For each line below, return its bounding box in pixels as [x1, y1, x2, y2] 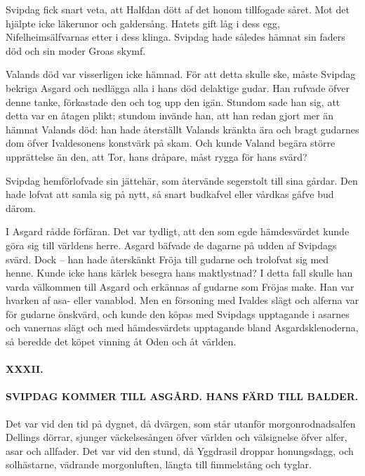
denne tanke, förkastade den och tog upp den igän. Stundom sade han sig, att [6, 94, 340, 109]
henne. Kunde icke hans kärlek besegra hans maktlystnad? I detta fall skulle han [6, 265, 353, 280]
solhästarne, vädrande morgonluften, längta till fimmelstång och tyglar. [6, 457, 312, 472]
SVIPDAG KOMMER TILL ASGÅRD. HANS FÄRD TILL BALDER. [6, 389, 359, 404]
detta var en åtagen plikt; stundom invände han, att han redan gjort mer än [6, 108, 333, 123]
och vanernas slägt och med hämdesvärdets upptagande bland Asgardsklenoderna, [6, 320, 359, 335]
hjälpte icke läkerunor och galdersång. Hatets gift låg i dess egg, [6, 15, 280, 30]
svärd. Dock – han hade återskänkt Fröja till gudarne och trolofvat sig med [6, 251, 329, 266]
